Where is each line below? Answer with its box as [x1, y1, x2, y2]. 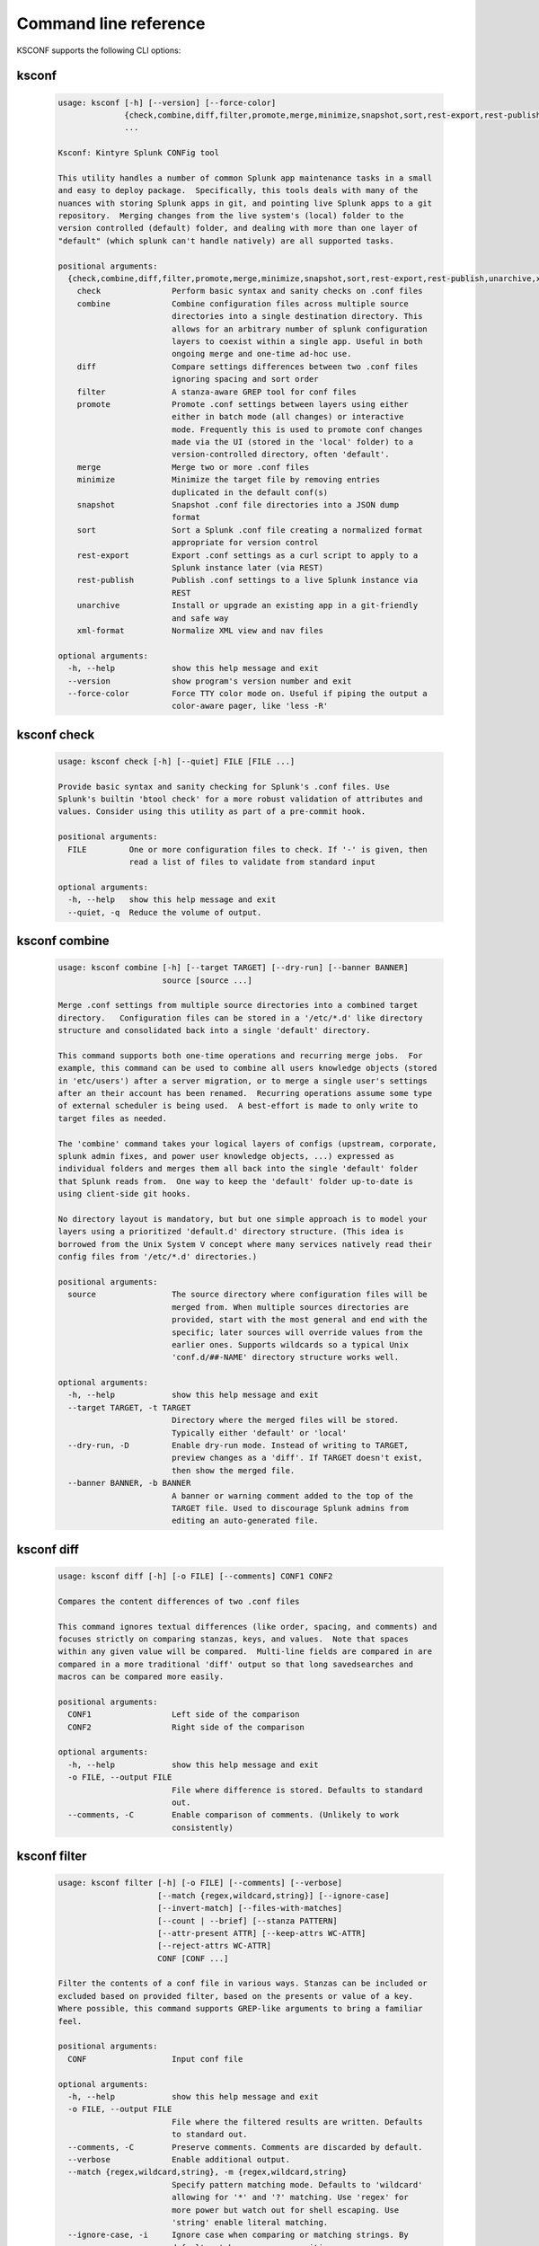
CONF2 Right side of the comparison [67, 1721, 305, 1732]
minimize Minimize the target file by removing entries [76, 474, 381, 485]
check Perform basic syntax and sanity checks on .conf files [76, 286, 423, 296]
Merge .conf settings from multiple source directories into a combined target [57, 1000, 419, 1011]
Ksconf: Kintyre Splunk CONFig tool [57, 148, 220, 158]
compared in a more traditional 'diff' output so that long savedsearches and [57, 1658, 413, 1669]
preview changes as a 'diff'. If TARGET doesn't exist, [171, 1453, 423, 1463]
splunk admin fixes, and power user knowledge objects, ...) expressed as [57, 1151, 395, 1162]
